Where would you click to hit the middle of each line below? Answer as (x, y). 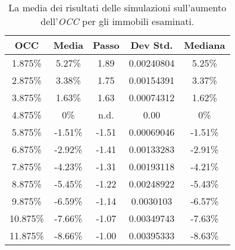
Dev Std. (152, 45)
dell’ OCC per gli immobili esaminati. (117, 21)
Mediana (205, 45)
